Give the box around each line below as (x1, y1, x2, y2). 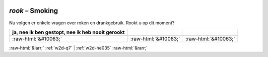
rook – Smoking (9, 6, 58, 15)
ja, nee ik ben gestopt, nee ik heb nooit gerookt (12, 29, 125, 36)
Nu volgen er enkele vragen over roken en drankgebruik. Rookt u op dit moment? (9, 20, 175, 26)
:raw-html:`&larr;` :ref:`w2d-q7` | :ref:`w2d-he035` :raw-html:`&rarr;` (9, 45, 148, 51)
